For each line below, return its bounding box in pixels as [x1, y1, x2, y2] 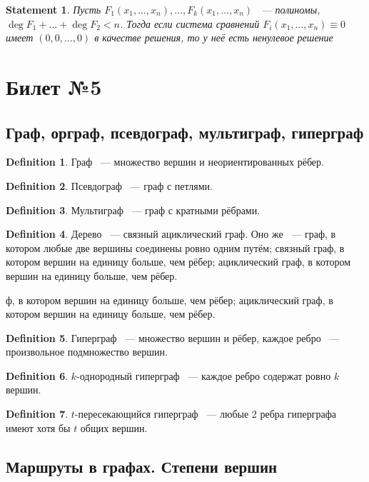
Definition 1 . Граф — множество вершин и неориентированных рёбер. [6, 154, 324, 169]
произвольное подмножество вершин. [6, 344, 168, 359]
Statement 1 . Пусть [6, 2, 101, 16]
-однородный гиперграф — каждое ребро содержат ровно [76, 368, 331, 383]
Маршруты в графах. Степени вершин [6, 455, 278, 477]
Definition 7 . [6, 406, 69, 421]
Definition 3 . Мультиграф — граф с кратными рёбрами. [6, 202, 261, 217]
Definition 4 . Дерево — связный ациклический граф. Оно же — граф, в [6, 226, 336, 241]
